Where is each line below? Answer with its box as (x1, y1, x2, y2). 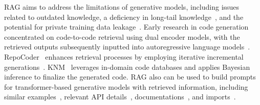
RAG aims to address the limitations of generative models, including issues (4, 2, 240, 12)
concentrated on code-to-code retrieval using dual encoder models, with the (4, 31, 240, 42)
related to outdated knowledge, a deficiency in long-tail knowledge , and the (4, 11, 244, 22)
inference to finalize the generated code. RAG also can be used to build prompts (4, 71, 256, 82)
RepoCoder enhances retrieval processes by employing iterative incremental (4, 51, 244, 62)
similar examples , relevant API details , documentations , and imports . (4, 91, 236, 102)
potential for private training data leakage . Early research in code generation (4, 21, 249, 32)
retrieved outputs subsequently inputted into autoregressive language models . (4, 41, 250, 52)
